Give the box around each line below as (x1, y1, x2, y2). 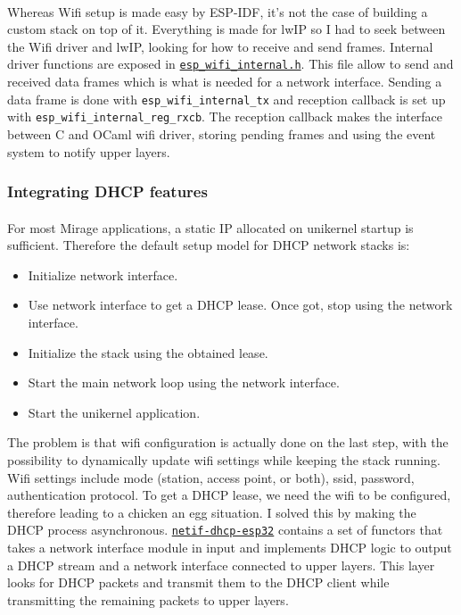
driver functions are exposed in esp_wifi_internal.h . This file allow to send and (7, 54, 454, 73)
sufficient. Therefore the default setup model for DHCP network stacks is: (7, 236, 410, 254)
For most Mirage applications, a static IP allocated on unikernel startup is (7, 218, 414, 237)
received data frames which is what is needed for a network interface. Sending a (7, 72, 442, 91)
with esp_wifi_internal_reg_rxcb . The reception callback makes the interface (7, 107, 443, 126)
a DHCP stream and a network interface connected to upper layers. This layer (7, 555, 435, 574)
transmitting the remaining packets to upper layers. (7, 590, 289, 609)
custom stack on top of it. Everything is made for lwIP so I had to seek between (7, 20, 446, 38)
